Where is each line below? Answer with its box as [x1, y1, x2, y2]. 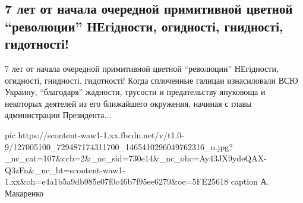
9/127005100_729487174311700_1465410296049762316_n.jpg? [5, 140, 233, 153]
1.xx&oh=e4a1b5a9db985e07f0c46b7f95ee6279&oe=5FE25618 [5, 175, 229, 188]
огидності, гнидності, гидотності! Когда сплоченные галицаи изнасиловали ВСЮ [5, 74, 298, 86]
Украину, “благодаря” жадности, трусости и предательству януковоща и [5, 85, 266, 98]
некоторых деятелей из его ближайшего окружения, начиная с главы [5, 97, 252, 109]
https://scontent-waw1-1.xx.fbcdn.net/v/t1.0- [18, 128, 184, 141]
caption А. [231, 175, 269, 188]
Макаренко [5, 186, 44, 199]
